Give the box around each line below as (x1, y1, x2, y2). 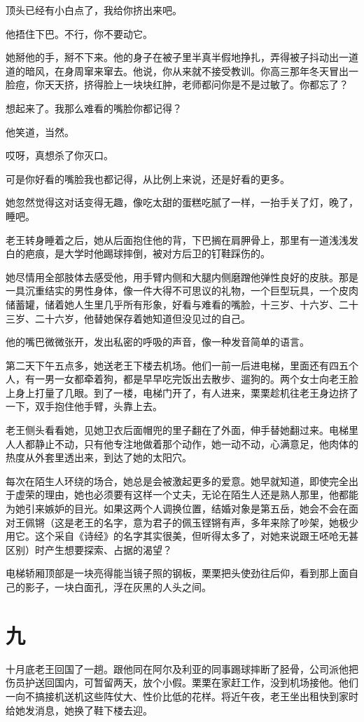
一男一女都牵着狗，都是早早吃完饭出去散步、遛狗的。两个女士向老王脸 (34, 372, 358, 386)
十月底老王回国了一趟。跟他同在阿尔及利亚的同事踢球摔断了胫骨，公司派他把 (6, 661, 358, 676)
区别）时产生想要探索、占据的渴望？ (6, 542, 172, 557)
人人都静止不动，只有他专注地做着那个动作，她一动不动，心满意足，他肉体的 (6, 436, 358, 451)
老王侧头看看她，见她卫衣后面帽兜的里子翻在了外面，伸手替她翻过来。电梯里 (6, 423, 358, 437)
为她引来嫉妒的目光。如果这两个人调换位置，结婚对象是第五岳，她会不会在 (6, 501, 349, 516)
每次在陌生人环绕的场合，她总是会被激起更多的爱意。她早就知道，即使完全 (6, 473, 349, 488)
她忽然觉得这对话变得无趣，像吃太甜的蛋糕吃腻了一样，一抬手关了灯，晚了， (6, 195, 358, 210)
